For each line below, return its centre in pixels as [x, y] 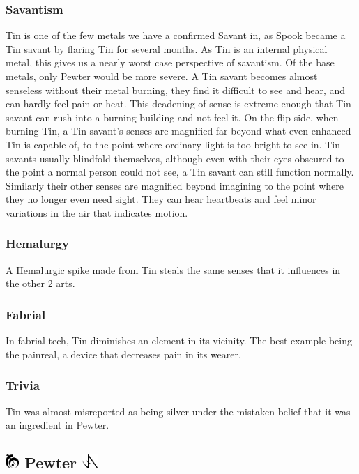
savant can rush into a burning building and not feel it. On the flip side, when [172, 117]
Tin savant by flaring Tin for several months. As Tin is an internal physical [167, 48]
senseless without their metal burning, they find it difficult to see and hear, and [176, 90]
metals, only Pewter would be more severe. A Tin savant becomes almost [162, 76]
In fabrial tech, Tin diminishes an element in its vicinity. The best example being [179, 341]
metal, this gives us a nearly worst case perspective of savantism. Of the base [170, 62]
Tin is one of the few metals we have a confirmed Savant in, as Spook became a [176, 35]
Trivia [23, 385]
